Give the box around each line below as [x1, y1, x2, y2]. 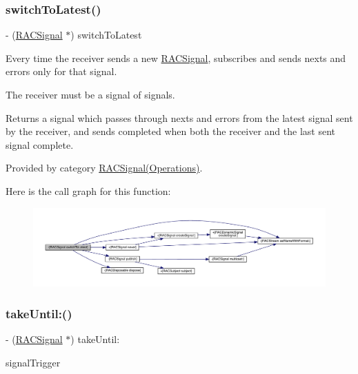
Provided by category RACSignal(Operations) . [6, 160, 203, 175]
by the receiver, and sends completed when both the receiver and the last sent [6, 124, 335, 138]
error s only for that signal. [6, 64, 117, 79]
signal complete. [6, 137, 74, 152]
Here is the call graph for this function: [6, 183, 171, 198]
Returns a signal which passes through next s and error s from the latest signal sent [6, 110, 353, 125]
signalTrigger [6, 355, 61, 369]
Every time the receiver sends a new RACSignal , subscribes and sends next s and [6, 50, 346, 65]
